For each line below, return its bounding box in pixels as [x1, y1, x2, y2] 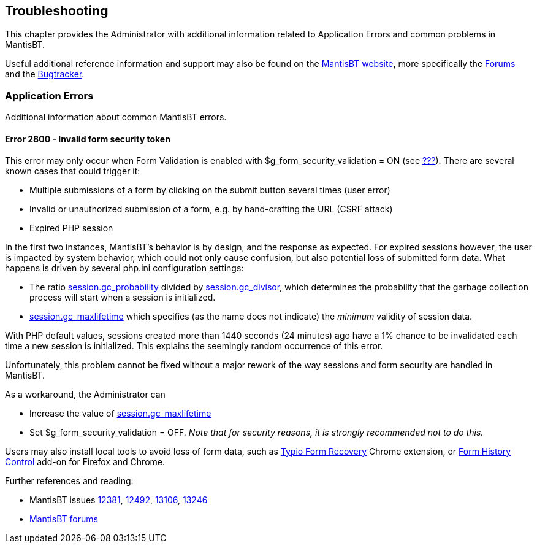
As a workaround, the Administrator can [5, 389, 166, 400]
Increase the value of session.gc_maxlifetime [29, 408, 211, 419]
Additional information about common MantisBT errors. [5, 112, 227, 123]
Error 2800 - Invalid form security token [5, 133, 170, 144]
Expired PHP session [29, 223, 113, 234]
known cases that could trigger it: [5, 166, 140, 177]
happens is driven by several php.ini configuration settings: [5, 263, 244, 274]
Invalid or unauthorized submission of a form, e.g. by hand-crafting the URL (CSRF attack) [29, 204, 393, 215]
